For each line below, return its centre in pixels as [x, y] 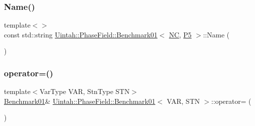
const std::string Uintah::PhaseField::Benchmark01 [81, 34]
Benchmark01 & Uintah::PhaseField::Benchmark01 [80, 101]
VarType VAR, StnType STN [85, 91]
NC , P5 [180, 34]
